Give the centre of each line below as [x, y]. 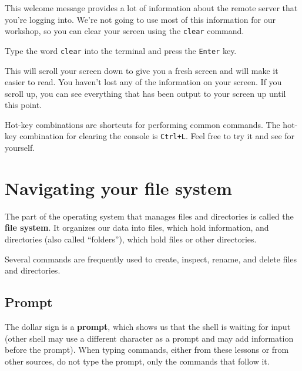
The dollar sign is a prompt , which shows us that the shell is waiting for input [148, 327]
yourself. [20, 148]
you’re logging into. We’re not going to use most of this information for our [140, 19]
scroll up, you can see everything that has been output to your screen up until [145, 93]
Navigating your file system [118, 188]
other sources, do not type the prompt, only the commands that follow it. [137, 361]
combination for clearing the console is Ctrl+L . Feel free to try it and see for [157, 136]
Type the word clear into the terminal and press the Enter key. [121, 50]
